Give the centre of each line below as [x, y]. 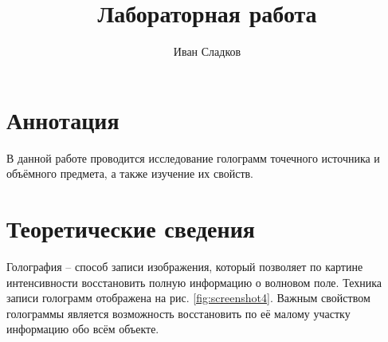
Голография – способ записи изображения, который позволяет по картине [185, 266]
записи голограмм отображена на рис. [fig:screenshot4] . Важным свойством [188, 298]
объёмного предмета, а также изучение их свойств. [130, 173]
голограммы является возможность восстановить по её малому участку [178, 313]
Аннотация [63, 119]
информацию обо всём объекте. [83, 329]
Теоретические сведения [131, 228]
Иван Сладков [207, 51]
